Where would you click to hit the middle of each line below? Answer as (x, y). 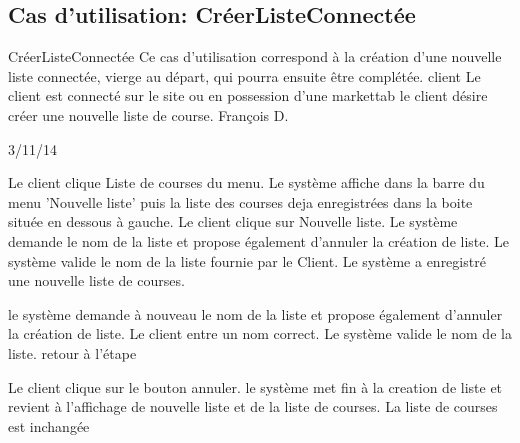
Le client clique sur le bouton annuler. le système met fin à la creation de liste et (255, 386)
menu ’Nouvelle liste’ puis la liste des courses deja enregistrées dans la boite (240, 201)
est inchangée (49, 425)
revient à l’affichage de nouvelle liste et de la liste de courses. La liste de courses (253, 406)
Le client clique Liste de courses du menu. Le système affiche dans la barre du (246, 182)
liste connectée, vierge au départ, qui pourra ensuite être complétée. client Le (244, 75)
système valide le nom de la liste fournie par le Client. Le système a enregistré (247, 260)
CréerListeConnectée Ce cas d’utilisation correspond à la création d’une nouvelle (255, 56)
